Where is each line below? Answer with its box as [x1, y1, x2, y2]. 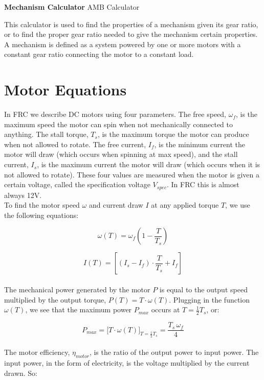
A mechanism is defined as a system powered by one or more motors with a [4, 38, 241, 49]
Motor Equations [4, 79, 127, 100]
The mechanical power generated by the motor [4, 284, 150, 295]
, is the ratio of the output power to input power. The [89, 347, 259, 357]
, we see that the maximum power [25, 304, 132, 315]
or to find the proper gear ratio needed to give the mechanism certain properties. [4, 29, 258, 39]
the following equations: [4, 209, 79, 220]
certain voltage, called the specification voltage [4, 179, 150, 190]
